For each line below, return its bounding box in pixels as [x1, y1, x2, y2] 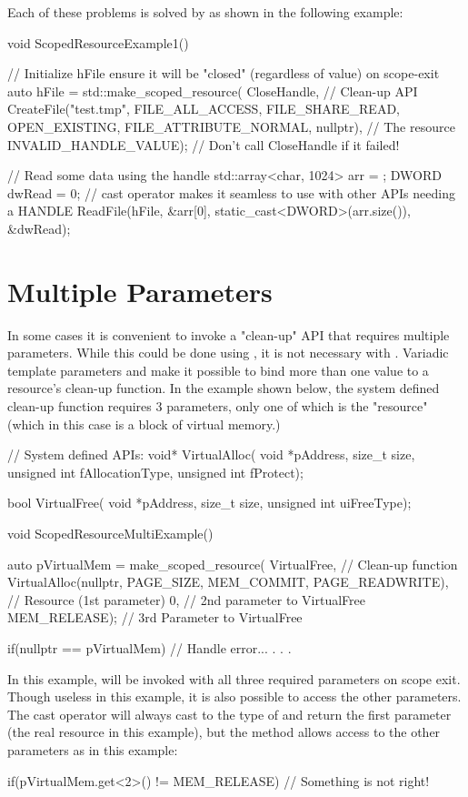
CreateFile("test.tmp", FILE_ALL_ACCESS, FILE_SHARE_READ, [7, 99, 400, 118]
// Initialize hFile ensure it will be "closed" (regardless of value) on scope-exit [7, 64, 440, 83]
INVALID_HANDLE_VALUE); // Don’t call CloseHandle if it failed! [7, 135, 400, 154]
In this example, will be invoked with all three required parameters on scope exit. [7, 669, 461, 688]
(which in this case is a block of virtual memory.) [7, 414, 281, 433]
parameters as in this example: [7, 740, 178, 759]
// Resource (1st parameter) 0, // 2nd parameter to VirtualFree [7, 590, 365, 609]
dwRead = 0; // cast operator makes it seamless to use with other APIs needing [7, 183, 455, 202]
